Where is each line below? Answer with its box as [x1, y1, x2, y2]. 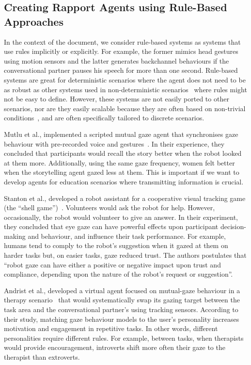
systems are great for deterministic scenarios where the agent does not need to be [4, 74, 246, 84]
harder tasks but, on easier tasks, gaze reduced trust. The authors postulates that [4, 250, 247, 260]
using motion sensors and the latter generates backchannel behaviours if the [4, 55, 229, 66]
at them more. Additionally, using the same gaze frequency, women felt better [4, 157, 235, 167]
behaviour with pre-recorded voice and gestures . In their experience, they [4, 138, 225, 149]
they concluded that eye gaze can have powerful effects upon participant [4, 221, 219, 232]
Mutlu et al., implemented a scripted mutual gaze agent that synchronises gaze [4, 129, 238, 139]
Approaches [4, 14, 63, 29]
